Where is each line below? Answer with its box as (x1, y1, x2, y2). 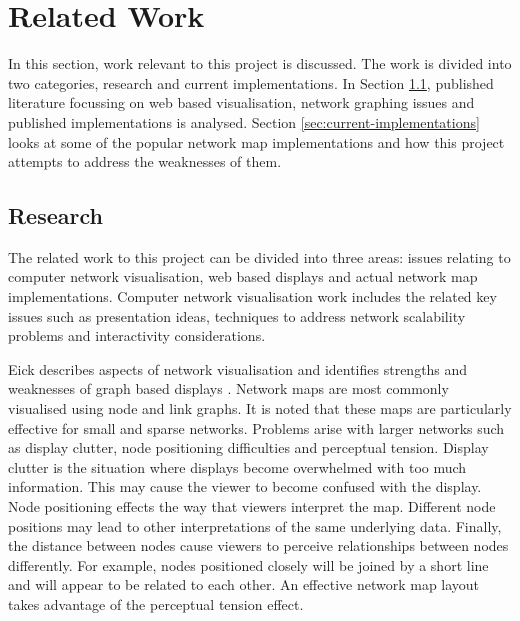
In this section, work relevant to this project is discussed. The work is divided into (8, 53, 512, 74)
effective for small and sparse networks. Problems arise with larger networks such (8, 417, 505, 438)
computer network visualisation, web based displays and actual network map (8, 266, 478, 287)
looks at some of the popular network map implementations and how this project (8, 131, 505, 152)
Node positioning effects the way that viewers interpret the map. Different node (8, 496, 496, 517)
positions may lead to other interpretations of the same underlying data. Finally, (8, 515, 502, 536)
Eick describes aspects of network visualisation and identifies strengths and (8, 358, 468, 379)
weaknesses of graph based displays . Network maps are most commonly (8, 378, 449, 399)
